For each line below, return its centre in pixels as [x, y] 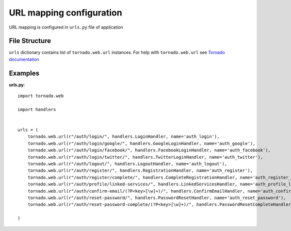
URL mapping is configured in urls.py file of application [66, 27]
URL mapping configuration [65, 13]
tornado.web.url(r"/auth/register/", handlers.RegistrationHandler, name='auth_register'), [140, 171]
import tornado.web [41, 96]
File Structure [30, 41]
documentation [24, 59]
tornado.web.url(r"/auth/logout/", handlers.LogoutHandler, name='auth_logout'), [127, 164]
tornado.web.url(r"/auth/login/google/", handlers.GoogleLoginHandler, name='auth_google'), [141, 143]
